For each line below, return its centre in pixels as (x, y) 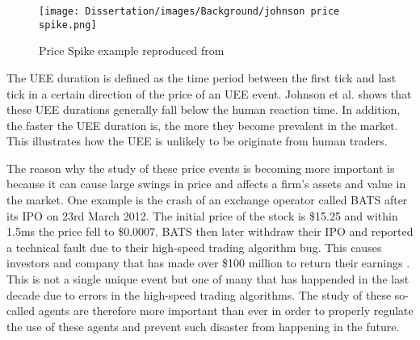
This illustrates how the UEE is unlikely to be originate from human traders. (197, 141)
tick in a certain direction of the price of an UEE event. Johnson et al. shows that (209, 93)
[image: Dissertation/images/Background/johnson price (189, 11)
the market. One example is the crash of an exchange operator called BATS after (207, 200)
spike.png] (68, 25)
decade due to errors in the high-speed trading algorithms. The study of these (199, 294)
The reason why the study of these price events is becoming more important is (201, 168)
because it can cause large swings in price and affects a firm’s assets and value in (206, 184)
